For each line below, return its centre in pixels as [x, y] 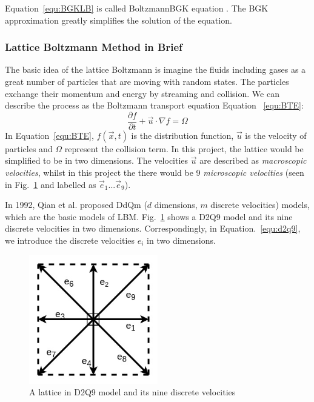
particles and [29, 148]
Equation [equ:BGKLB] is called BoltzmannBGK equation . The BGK [137, 8]
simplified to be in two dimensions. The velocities [97, 160]
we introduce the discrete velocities [70, 240]
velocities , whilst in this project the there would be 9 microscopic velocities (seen [155, 173]
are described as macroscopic [253, 160]
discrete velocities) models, [260, 205]
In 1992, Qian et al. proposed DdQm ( [76, 205]
